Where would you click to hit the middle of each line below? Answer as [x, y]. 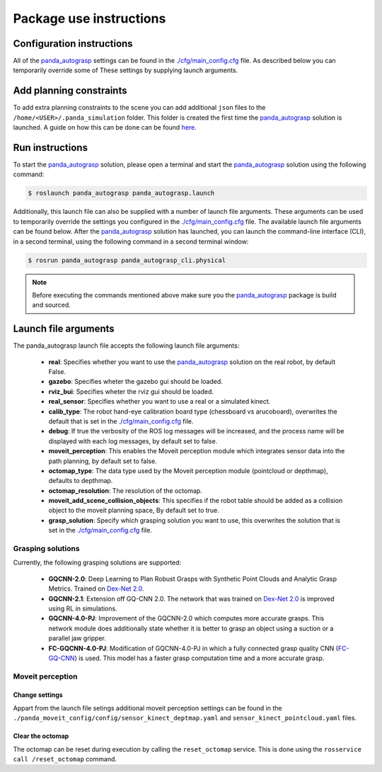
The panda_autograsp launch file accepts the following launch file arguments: [126, 346]
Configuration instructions [73, 44]
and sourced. [51, 305]
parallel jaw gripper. [77, 638]
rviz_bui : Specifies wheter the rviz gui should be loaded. [131, 391]
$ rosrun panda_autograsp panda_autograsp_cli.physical [127, 260]
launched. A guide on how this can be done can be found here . [105, 127]
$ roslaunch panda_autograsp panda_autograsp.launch [121, 193]
